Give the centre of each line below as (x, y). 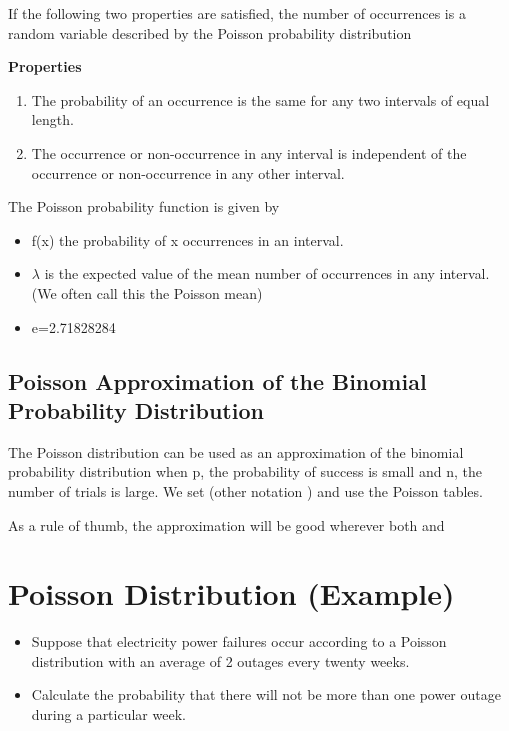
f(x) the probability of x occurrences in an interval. (187, 239)
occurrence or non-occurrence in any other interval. (188, 172)
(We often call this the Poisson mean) (147, 292)
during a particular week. (108, 714)
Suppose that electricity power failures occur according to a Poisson (239, 641)
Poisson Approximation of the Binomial (217, 380)
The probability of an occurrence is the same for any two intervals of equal (260, 99)
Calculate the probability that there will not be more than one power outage (266, 694)
